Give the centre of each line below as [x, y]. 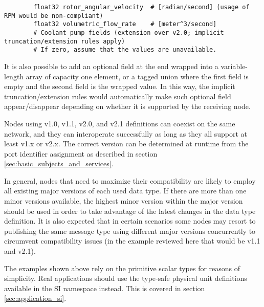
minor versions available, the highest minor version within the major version [124, 201]
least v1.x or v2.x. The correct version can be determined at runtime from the [126, 144]
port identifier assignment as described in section [81, 153]
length [14, 76]
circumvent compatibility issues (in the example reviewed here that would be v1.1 [132, 241]
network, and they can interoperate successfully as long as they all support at [126, 133]
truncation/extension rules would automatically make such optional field [118, 96]
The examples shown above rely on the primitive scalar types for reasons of [122, 268]
